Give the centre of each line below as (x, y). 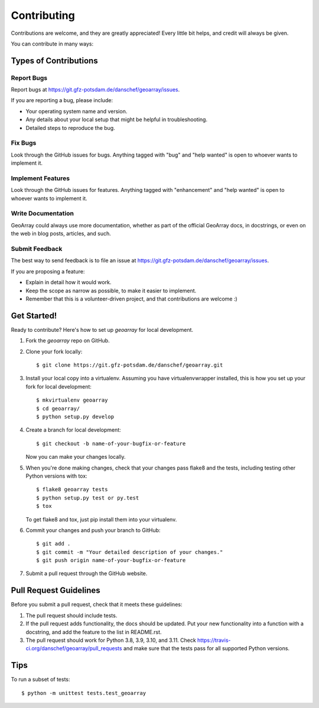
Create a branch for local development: (73, 430)
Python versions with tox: (57, 476)
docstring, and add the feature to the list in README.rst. (94, 632)
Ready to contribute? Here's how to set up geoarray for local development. (102, 329)
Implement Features (40, 178)
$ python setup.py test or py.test (88, 498)
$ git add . (53, 544)
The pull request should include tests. (71, 615)
